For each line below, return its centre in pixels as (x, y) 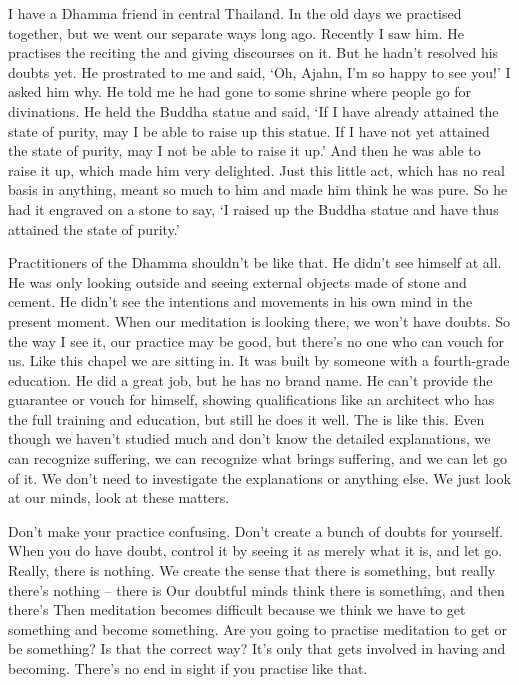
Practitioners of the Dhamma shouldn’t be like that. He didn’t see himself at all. (255, 262)
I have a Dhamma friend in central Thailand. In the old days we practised (235, 13)
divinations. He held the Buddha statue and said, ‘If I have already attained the (253, 110)
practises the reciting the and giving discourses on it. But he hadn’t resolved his (253, 52)
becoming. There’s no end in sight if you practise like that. (188, 668)
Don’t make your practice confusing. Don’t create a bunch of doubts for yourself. (256, 530)
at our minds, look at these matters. (119, 497)
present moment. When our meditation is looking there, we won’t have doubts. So (259, 320)
